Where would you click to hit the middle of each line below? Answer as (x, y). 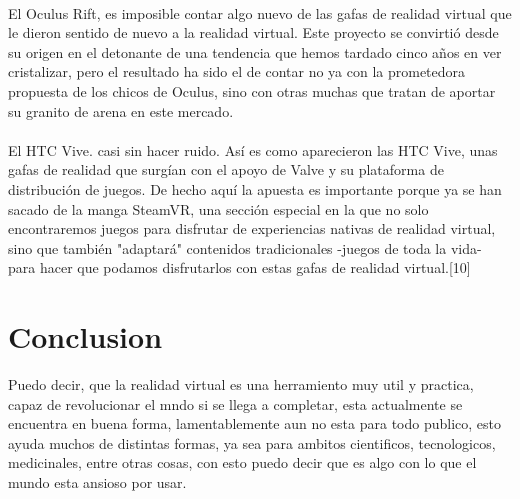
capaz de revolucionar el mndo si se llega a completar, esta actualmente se (235, 403)
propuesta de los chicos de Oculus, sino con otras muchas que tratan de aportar (252, 90)
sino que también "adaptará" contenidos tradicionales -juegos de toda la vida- (245, 247)
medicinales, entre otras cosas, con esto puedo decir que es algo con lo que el (242, 462)
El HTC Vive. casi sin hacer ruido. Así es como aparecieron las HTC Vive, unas (253, 149)
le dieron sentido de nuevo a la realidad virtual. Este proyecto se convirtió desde (253, 32)
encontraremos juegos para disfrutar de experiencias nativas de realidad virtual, (252, 228)
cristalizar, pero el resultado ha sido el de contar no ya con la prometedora (237, 71)
